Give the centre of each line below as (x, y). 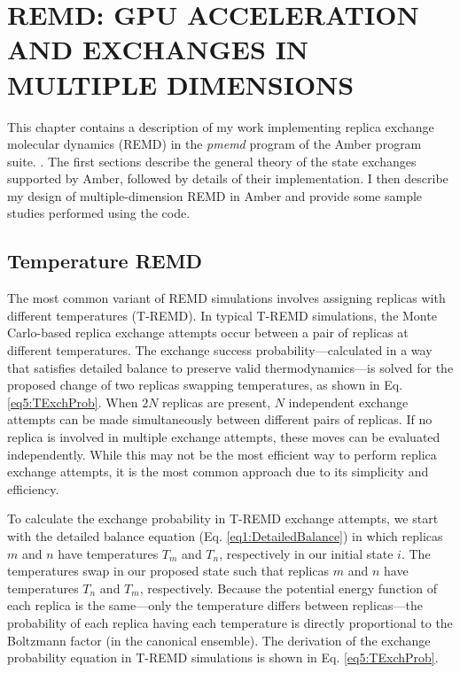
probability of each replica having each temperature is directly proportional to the (230, 622)
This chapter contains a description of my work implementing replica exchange (221, 126)
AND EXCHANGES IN (158, 49)
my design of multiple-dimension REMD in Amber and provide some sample (215, 195)
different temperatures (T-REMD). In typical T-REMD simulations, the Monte (222, 315)
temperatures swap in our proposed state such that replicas (168, 571)
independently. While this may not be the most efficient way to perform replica (222, 454)
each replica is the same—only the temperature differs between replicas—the (215, 605)
